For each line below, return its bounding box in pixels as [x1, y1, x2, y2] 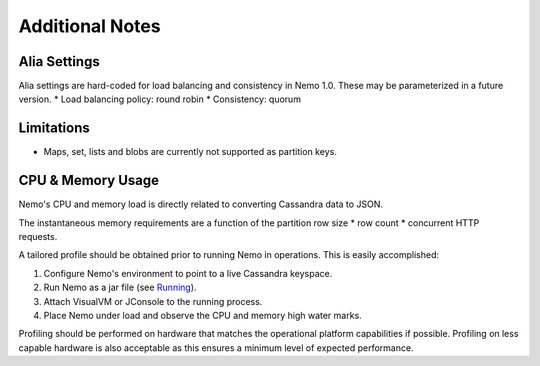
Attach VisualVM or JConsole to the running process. [43, 295, 263, 307]
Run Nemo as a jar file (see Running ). [43, 281, 197, 294]
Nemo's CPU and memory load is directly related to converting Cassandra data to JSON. [18, 198, 384, 210]
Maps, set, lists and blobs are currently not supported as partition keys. [43, 146, 337, 158]
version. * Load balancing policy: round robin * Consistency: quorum [18, 93, 302, 105]
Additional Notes [18, 15, 161, 37]
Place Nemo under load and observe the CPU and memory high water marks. [43, 310, 362, 321]
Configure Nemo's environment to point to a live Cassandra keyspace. [43, 267, 333, 279]
